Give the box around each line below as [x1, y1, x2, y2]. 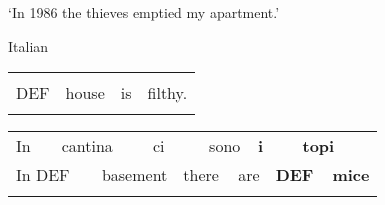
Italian [8, 35, 49, 56]
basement [101, 163, 168, 187]
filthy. [147, 81, 188, 105]
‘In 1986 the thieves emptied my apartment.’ [8, 2, 280, 22]
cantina [61, 134, 113, 158]
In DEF [16, 163, 70, 187]
